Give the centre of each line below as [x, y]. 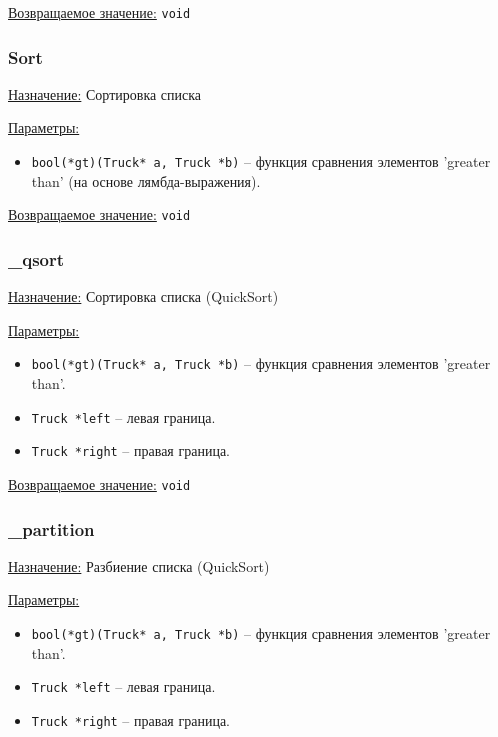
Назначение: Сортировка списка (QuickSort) [143, 296]
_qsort [36, 258]
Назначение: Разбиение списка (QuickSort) [139, 565]
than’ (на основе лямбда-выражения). [146, 180]
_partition [51, 528]
